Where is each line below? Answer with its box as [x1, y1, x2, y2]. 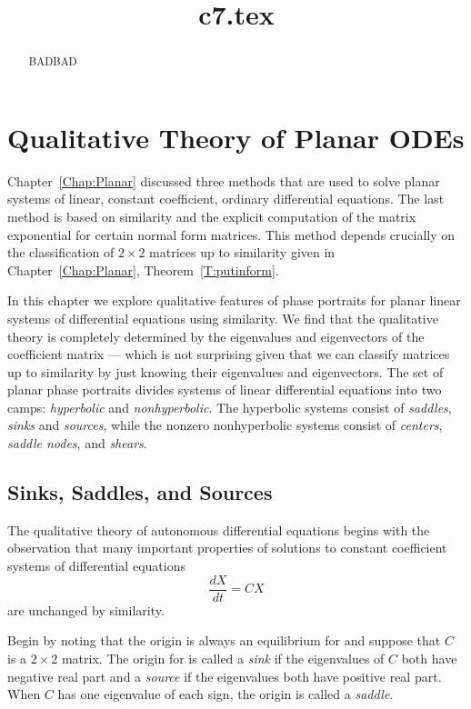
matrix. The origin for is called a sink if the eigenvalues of [61, 648, 385, 667]
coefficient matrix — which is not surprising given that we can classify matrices [7, 345, 450, 364]
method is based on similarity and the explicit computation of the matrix [7, 206, 416, 225]
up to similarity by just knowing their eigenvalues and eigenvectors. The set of [7, 362, 444, 381]
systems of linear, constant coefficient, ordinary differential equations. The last [7, 189, 445, 208]
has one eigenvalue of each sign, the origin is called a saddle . [57, 684, 394, 704]
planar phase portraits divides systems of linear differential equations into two [7, 380, 442, 399]
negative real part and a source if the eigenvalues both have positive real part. [7, 666, 442, 685]
